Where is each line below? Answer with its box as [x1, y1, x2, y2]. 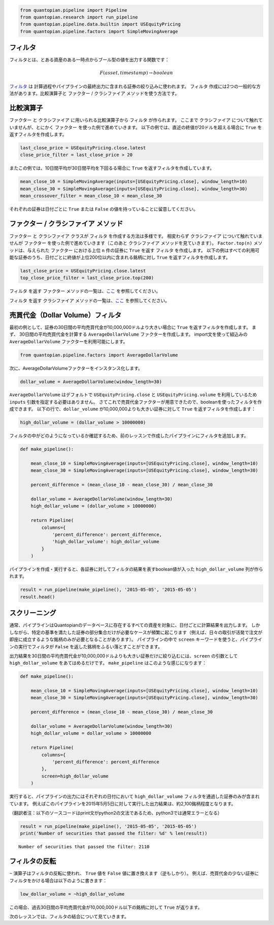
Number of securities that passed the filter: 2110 [18, 844, 150, 850]
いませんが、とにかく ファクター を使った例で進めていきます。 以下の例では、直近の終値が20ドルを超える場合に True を [9, 124, 262, 130]
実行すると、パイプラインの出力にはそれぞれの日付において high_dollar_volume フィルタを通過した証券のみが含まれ [9, 793, 260, 799]
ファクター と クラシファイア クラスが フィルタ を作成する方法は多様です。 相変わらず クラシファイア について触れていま [9, 233, 263, 239]
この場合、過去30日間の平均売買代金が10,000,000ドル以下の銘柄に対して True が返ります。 [9, 904, 202, 910]
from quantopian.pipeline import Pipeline [20, 7, 127, 13]
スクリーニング [9, 609, 56, 617]
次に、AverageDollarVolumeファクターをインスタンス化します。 [9, 365, 143, 371]
